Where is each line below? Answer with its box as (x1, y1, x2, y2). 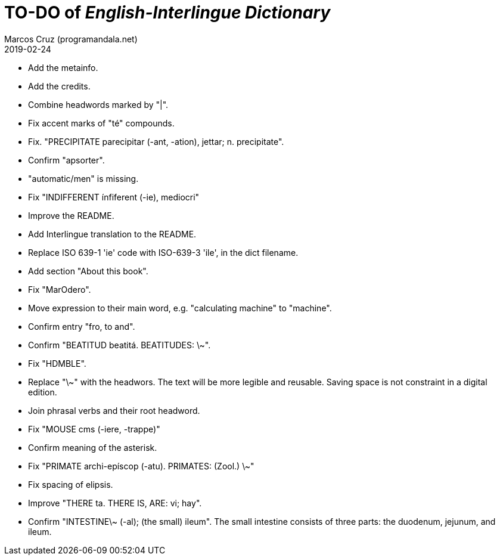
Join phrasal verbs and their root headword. (28, 405, 200, 416)
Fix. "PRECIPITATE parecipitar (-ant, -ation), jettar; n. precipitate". (28, 136, 284, 147)
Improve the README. (28, 210, 114, 221)
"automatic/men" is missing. (28, 173, 139, 184)
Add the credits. (28, 81, 91, 91)
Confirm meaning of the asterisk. (28, 442, 157, 453)
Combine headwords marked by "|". (28, 99, 169, 110)
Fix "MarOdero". (28, 284, 91, 295)
